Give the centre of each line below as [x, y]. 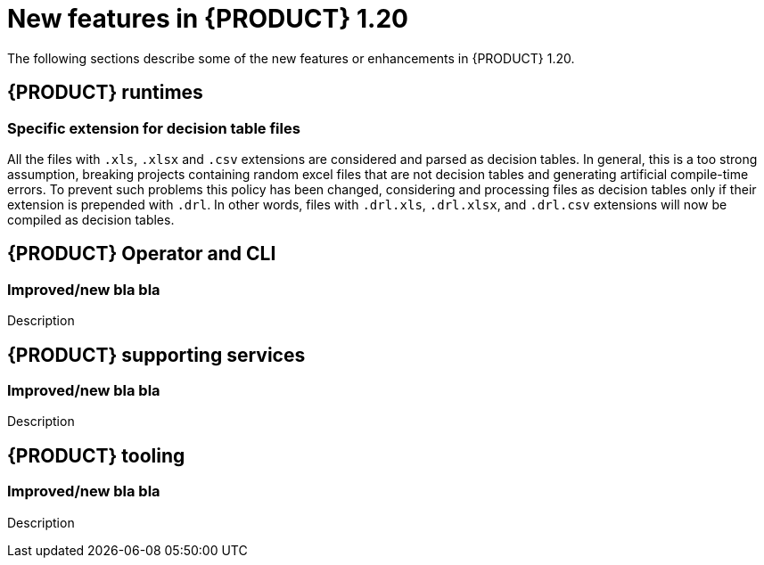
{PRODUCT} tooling [96, 455]
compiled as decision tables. [91, 219]
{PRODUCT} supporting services [156, 355]
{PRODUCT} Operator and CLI [142, 254]
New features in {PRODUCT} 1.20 [208, 19]
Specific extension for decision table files [154, 128]
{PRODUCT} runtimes [105, 93]
